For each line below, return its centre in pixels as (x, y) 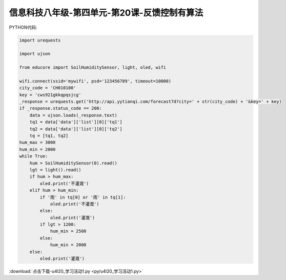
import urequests (40, 40)
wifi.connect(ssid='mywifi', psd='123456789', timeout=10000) (95, 81)
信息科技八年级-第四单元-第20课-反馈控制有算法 (106, 13)
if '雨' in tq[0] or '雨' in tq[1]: (83, 197)
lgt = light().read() (55, 170)
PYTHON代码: (23, 27)
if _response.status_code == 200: (61, 108)
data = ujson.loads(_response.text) (73, 115)
